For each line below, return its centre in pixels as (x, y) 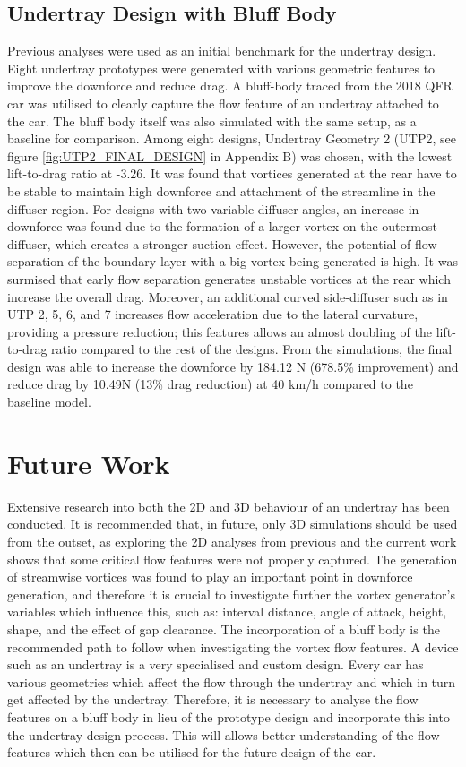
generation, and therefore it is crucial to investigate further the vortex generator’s (231, 594)
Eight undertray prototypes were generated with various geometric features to (221, 68)
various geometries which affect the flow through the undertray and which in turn (232, 681)
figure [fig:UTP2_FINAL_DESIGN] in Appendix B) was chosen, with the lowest (230, 155)
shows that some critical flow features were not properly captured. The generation (233, 559)
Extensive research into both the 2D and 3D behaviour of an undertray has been (229, 506)
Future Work (89, 463)
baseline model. (49, 402)
